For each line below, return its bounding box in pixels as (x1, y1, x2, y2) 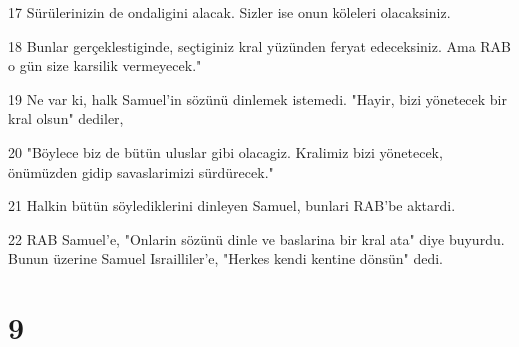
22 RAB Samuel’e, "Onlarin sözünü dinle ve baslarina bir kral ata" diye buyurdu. (8, 228, 505, 249)
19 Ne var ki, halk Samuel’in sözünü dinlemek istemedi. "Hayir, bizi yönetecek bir (8, 88, 507, 109)
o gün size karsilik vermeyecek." (8, 55, 202, 76)
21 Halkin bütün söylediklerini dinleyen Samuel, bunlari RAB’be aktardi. (8, 195, 456, 216)
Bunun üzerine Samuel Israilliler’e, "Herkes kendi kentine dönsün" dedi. (8, 248, 443, 269)
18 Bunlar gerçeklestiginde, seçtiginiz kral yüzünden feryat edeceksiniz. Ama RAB (8, 35, 512, 56)
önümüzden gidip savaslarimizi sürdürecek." (8, 161, 274, 182)
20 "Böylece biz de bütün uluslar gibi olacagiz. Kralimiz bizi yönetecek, (8, 141, 443, 162)
